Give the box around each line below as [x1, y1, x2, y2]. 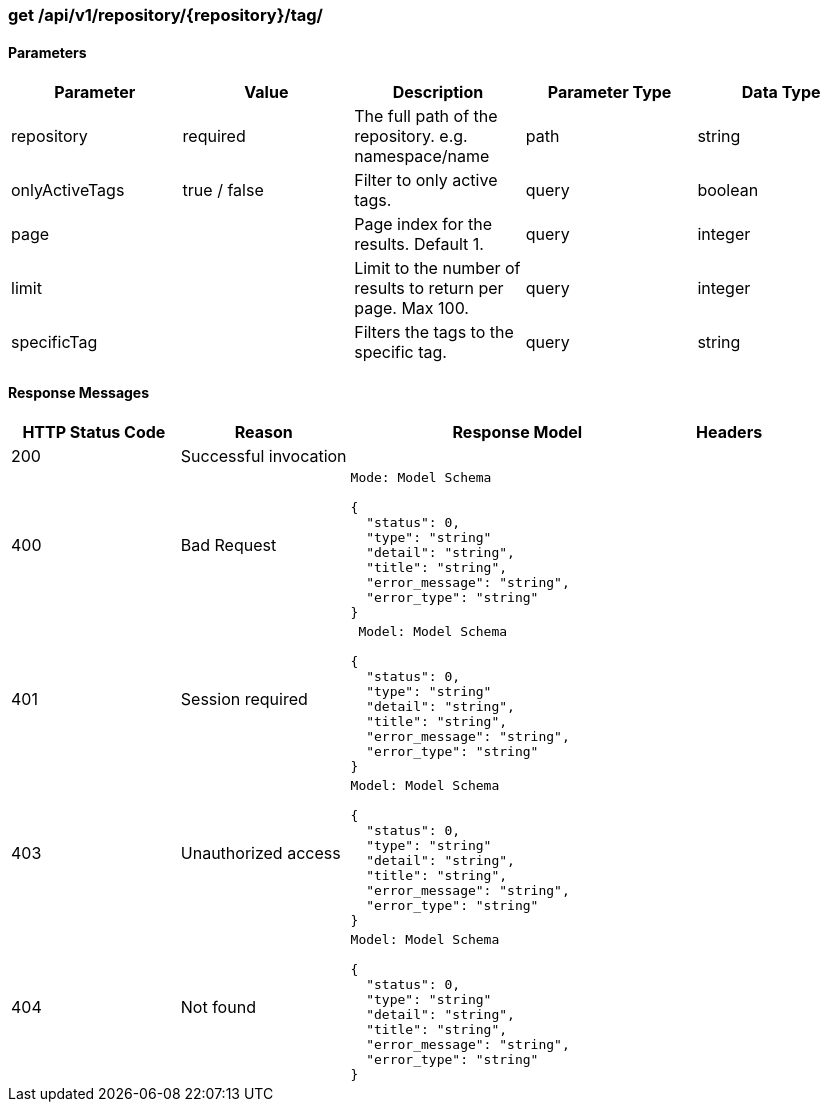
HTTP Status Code [22, 422, 166, 443]
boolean [697, 180, 759, 201]
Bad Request [180, 535, 277, 556]
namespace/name [354, 146, 490, 167]
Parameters [8, 43, 87, 61]
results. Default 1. [354, 234, 484, 255]
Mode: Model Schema [350, 470, 492, 486]
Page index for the [354, 214, 492, 235]
